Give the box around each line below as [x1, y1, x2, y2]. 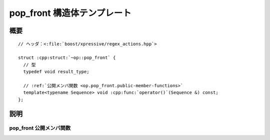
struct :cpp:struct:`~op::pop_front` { [18, 55, 116, 61]
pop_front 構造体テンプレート [9, 7, 132, 18]
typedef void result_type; [23, 69, 89, 75]
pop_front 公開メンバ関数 [9, 125, 71, 132]
